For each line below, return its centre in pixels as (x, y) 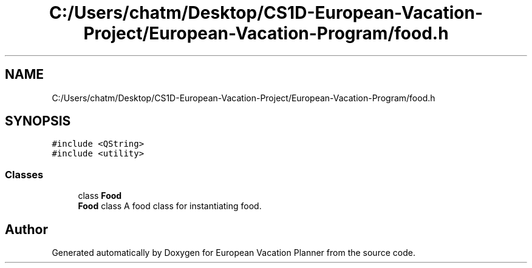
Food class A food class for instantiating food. (170, 206)
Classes (24, 174)
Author (26, 229)
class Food (100, 196)
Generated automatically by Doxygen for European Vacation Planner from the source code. (234, 253)
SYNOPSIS (38, 121)
